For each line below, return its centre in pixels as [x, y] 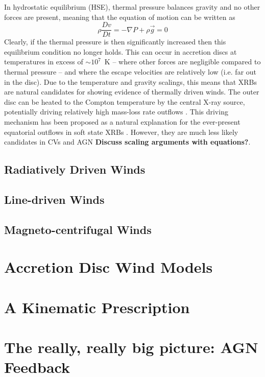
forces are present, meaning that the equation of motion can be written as [120, 17]
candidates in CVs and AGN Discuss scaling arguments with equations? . [127, 142]
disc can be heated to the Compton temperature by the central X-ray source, [125, 101]
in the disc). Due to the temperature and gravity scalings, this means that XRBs [131, 81]
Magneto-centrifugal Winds [78, 229]
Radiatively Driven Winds [75, 169]
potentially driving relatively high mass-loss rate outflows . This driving [116, 112]
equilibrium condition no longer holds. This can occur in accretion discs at [121, 51]
